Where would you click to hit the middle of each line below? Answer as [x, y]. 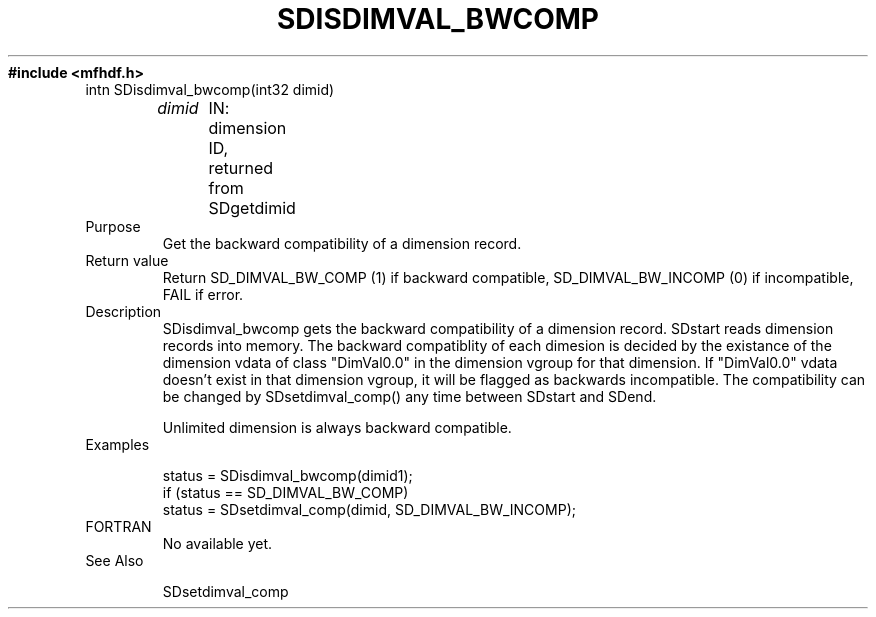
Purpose [113, 226]
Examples [117, 444]
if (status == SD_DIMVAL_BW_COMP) [285, 492]
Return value [127, 260]
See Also [114, 560]
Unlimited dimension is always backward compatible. [337, 427]
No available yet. [217, 543]
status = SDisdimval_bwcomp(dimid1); [287, 475]
